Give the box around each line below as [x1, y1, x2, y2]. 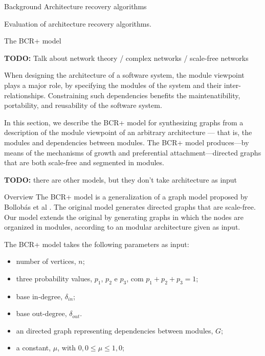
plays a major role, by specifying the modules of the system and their [4, 79, 222, 90]
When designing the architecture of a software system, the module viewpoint [4, 70, 245, 80]
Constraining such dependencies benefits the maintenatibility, [48, 90, 240, 100]
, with [57, 342, 76, 353]
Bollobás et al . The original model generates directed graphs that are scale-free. [4, 201, 256, 212]
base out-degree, [16, 308, 67, 319]
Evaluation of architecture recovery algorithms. [4, 18, 151, 29]
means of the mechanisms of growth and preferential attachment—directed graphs [4, 147, 261, 158]
